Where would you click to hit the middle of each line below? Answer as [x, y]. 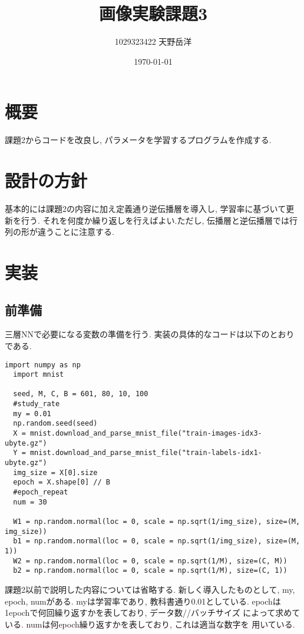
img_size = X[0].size [55, 472]
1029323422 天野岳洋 [153, 42]
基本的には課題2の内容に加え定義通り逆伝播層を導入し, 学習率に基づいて [146, 208]
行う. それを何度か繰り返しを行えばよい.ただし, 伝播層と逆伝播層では [155, 220]
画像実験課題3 [153, 13]
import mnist [39, 375]
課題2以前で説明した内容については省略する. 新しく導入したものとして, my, [150, 589]
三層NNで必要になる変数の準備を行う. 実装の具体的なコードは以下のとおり [150, 334]
